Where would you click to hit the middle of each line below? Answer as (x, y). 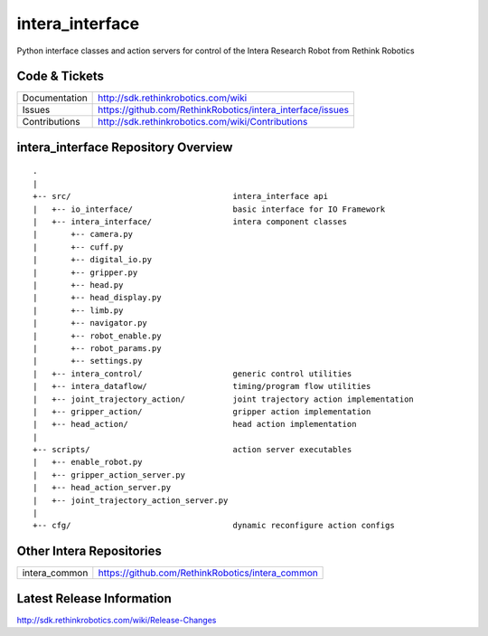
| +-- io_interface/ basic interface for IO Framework (209, 209)
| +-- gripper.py (85, 272)
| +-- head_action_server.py (102, 488)
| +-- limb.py (78, 310)
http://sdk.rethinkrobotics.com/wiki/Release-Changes (117, 620)
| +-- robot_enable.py (97, 336)
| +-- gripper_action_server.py (109, 475)
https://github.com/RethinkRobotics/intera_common (208, 573)
